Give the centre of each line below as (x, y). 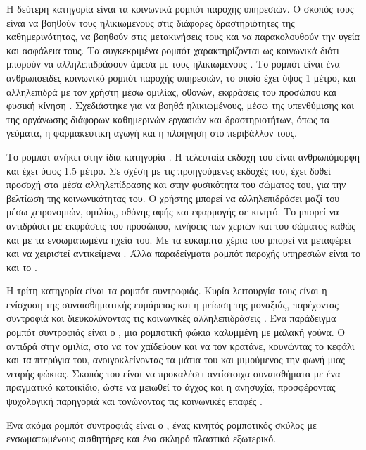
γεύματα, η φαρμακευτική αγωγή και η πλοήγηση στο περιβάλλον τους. (152, 133)
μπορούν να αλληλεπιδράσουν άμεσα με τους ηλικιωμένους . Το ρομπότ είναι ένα (173, 64)
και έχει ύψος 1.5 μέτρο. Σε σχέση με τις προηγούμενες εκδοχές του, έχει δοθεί (169, 170)
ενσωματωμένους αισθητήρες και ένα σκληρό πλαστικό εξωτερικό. (141, 438)
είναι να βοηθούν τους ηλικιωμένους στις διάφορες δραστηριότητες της (151, 22)
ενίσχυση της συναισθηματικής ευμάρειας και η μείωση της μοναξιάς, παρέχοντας (172, 304)
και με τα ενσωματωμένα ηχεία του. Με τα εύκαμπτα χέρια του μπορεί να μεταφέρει (179, 239)
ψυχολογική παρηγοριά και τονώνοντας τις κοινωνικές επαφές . (134, 401)
